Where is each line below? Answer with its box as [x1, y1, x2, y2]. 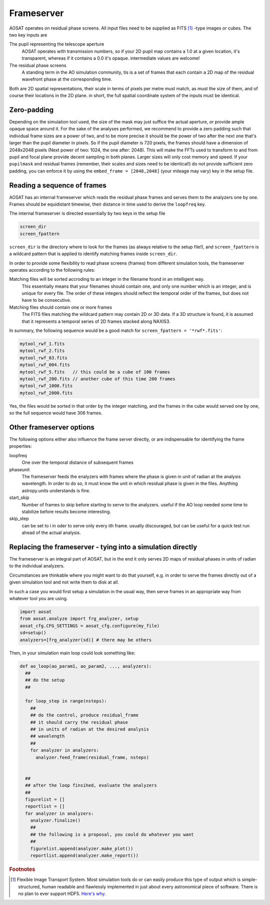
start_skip [9, 494, 29, 501]
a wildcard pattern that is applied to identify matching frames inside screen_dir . [9, 251, 177, 257]
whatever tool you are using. [9, 595, 68, 601]
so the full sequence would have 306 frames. [9, 410, 102, 416]
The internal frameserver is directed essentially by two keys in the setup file [9, 211, 165, 217]
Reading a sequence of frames [9, 181, 107, 190]
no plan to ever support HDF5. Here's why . [18, 890, 106, 897]
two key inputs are [9, 32, 47, 38]
